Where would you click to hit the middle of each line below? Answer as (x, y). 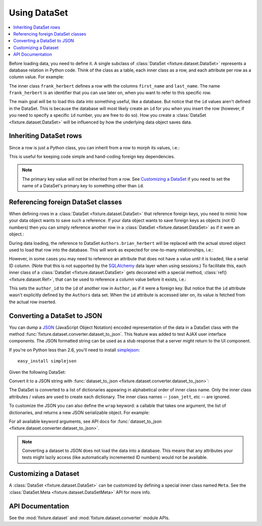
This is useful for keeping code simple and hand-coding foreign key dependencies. (92, 156)
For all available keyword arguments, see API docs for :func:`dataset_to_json (85, 421)
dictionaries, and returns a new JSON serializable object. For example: (79, 412)
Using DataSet (38, 13)
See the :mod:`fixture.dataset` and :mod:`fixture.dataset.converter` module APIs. (89, 518)
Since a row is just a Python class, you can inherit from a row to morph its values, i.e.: (94, 147)
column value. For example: (37, 77)
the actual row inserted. (33, 302)
